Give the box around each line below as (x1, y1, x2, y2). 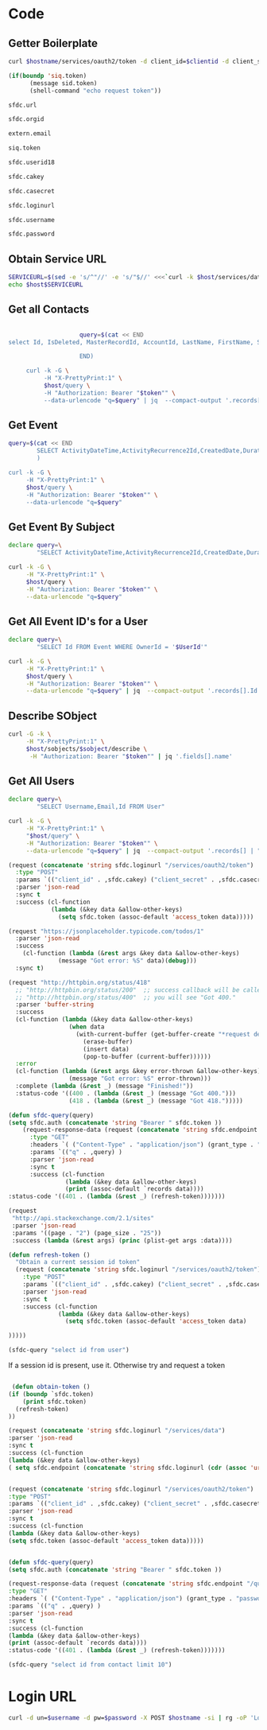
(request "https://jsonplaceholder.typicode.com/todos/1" (8, 927, 204, 935)
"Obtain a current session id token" (15, 1258, 141, 1266)
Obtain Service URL (8, 252, 107, 266)
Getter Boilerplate (8, 37, 98, 50)
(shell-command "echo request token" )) (29, 87, 161, 95)
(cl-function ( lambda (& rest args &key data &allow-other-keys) (22, 950, 240, 958)
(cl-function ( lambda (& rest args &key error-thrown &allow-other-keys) (15, 1067, 261, 1075)
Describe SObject (8, 709, 98, 722)
